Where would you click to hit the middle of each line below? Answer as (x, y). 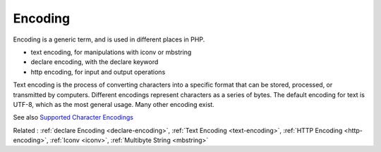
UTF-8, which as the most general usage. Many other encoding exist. (114, 104)
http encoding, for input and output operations (98, 72)
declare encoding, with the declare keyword (95, 62)
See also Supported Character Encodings (73, 118)
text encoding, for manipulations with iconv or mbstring (111, 52)
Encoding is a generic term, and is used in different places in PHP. (109, 39)
